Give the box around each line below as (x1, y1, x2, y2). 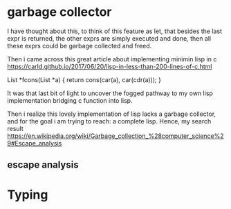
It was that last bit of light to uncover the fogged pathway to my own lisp (7, 89, 213, 97)
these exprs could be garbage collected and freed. (7, 41, 152, 50)
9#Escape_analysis (7, 139, 62, 147)
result (7, 124, 24, 132)
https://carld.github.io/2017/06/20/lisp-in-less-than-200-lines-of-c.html (7, 62, 212, 70)
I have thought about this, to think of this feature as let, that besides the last (7, 27, 223, 35)
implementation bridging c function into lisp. (7, 96, 133, 104)
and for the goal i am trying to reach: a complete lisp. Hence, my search (7, 117, 212, 125)
